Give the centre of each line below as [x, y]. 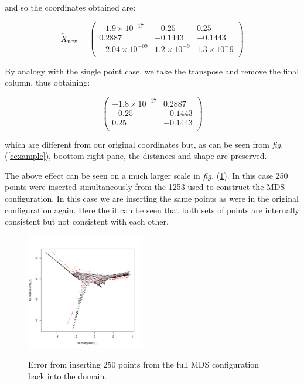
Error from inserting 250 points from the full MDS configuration [144, 364]
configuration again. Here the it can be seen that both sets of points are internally [152, 210]
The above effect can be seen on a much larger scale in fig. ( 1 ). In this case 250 [146, 175]
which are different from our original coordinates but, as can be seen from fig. [144, 144]
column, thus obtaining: [47, 82]
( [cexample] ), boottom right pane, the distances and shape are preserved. [136, 156]
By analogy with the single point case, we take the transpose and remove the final [152, 71]
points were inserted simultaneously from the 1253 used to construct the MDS [145, 187]
